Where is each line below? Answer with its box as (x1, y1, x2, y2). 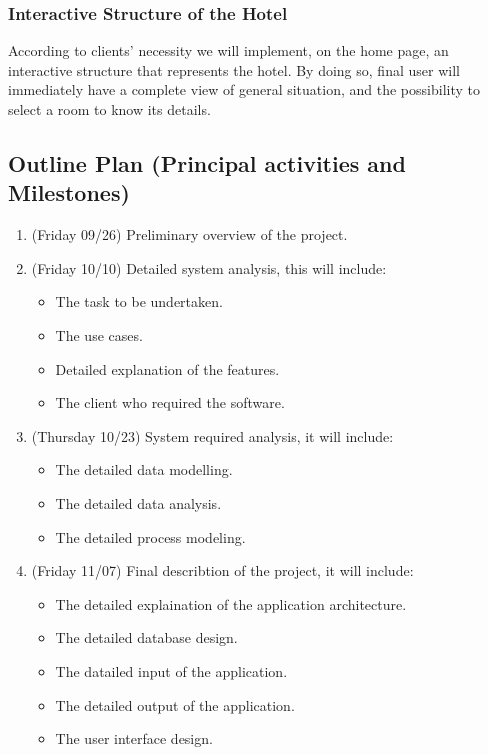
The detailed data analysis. (55, 492, 222, 513)
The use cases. (55, 324, 143, 345)
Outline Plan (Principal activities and (8, 147, 406, 178)
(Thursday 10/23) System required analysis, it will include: (31, 425, 394, 446)
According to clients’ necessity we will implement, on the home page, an (8, 40, 449, 61)
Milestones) (8, 177, 130, 208)
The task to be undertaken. (55, 291, 223, 312)
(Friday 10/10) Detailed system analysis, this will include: (31, 257, 387, 278)
